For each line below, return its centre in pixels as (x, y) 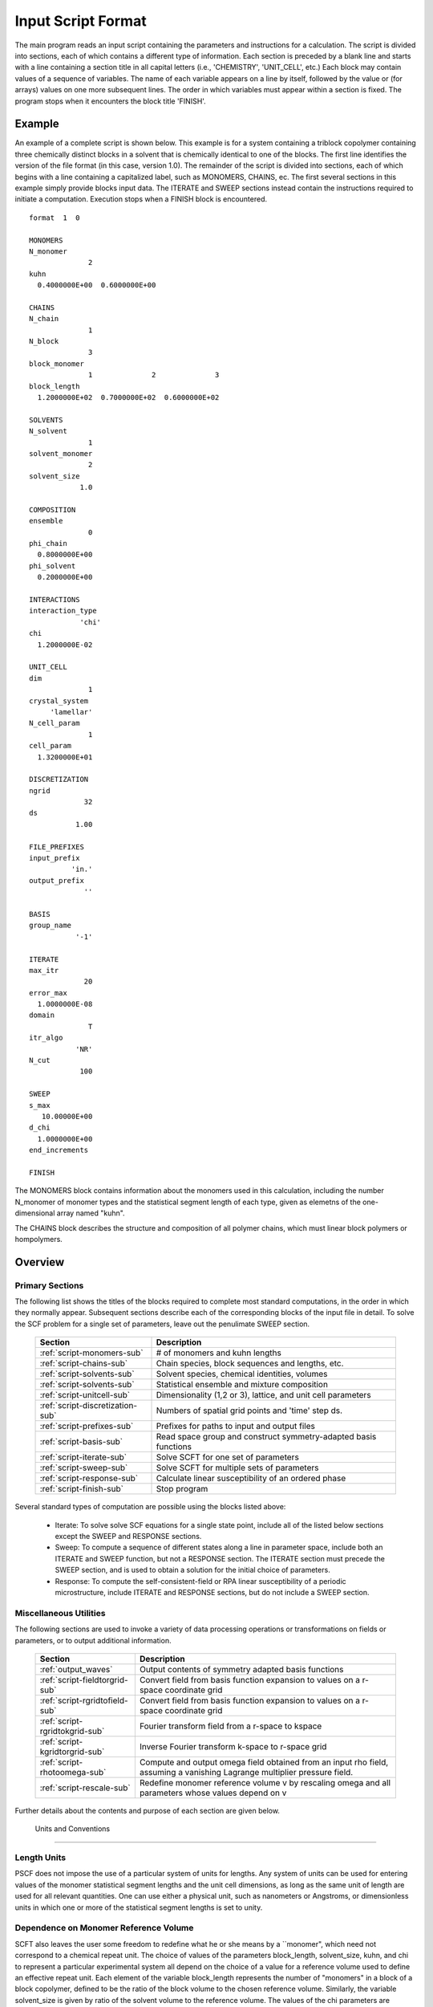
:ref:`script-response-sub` (89, 1479)
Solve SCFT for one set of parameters (228, 1457)
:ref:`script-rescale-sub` (85, 1788)
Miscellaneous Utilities (60, 1613)
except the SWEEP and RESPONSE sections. (128, 1537)
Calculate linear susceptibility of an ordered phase (251, 1479)
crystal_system (59, 701)
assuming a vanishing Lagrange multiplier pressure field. (246, 1772)
